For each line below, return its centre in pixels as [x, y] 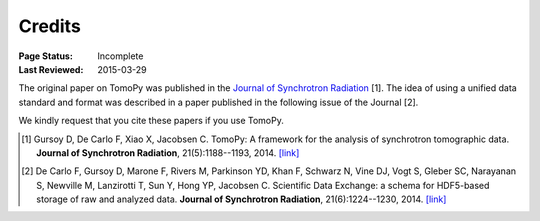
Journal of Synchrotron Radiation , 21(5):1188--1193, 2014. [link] [168, 152]
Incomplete [120, 56]
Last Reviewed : [51, 69]
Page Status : [46, 56]
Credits [50, 26]
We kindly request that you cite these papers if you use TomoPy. [151, 121]
